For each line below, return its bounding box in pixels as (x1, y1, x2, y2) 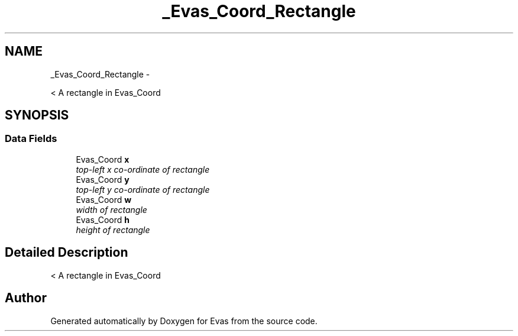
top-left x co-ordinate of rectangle (76, 164, 210, 175)
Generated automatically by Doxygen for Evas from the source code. (50, 315, 318, 326)
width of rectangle (76, 204, 147, 215)
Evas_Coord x (76, 154, 129, 164)
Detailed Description (5, 245, 128, 260)
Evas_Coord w (76, 194, 132, 205)
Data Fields (5, 133, 57, 145)
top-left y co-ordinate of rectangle (76, 184, 210, 195)
